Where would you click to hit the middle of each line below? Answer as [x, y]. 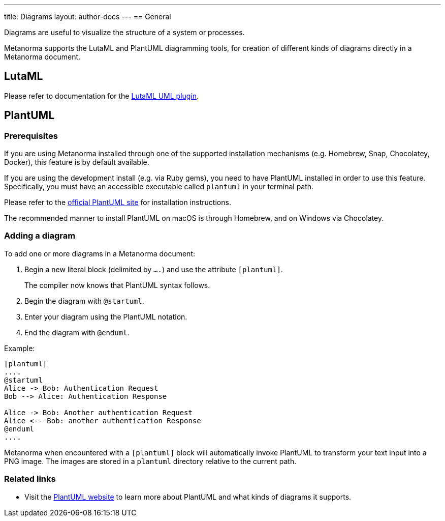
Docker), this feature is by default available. [77, 162]
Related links [30, 479]
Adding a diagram [40, 236]
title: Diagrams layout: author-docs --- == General [88, 17]
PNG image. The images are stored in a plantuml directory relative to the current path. [150, 461]
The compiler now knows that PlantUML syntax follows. [117, 285]
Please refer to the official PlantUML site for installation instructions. [118, 202]
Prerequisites [31, 136]
